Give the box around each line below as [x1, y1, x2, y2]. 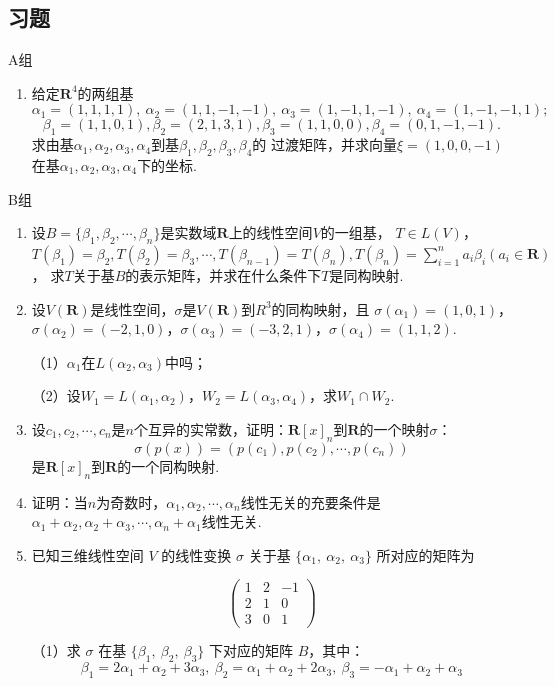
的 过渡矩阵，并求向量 [252, 134, 397, 155]
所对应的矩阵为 [376, 544, 475, 565]
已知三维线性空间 [31, 544, 144, 565]
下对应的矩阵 [208, 640, 293, 661]
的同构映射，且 [271, 298, 370, 319]
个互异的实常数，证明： [134, 418, 289, 439]
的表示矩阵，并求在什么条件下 [125, 264, 322, 285]
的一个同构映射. [117, 455, 220, 476]
